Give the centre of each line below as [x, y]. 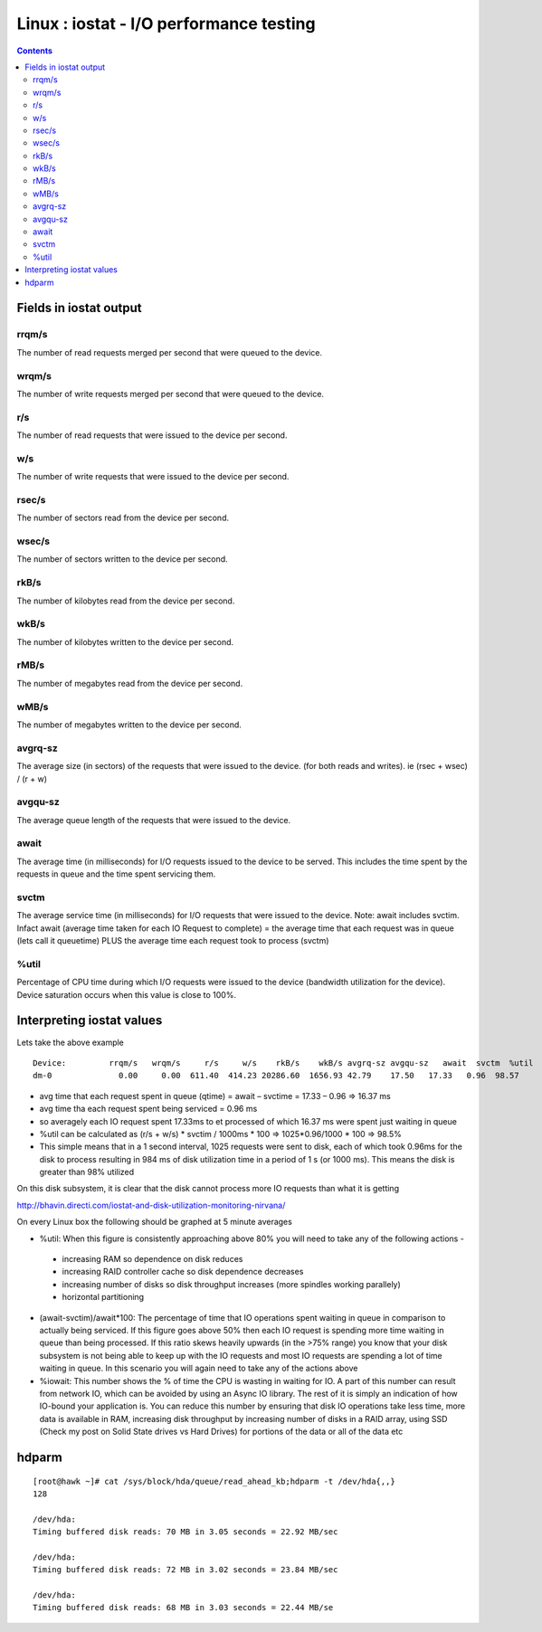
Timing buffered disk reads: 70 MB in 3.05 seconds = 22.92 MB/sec [185, 1532]
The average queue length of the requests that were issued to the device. [154, 820]
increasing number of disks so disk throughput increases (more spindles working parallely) [232, 1284]
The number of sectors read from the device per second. [123, 518]
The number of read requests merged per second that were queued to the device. [170, 352]
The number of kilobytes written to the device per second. [125, 641]
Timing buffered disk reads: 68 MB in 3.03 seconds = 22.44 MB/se [183, 1608]
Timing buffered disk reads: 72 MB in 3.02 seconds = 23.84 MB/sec [185, 1570]
